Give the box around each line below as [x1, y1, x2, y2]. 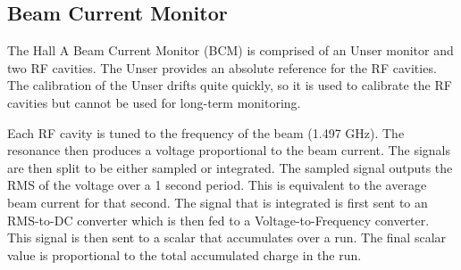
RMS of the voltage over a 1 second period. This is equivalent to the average [7, 176, 427, 194]
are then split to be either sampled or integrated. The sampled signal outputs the [7, 158, 453, 176]
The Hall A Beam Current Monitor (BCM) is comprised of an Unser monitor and [7, 41, 454, 60]
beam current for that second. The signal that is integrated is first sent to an [7, 192, 428, 211]
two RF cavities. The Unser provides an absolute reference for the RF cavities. [7, 58, 437, 77]
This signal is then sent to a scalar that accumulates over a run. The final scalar [7, 228, 447, 247]
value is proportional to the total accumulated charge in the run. [7, 245, 362, 264]
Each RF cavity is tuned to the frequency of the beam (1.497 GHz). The [7, 123, 405, 142]
